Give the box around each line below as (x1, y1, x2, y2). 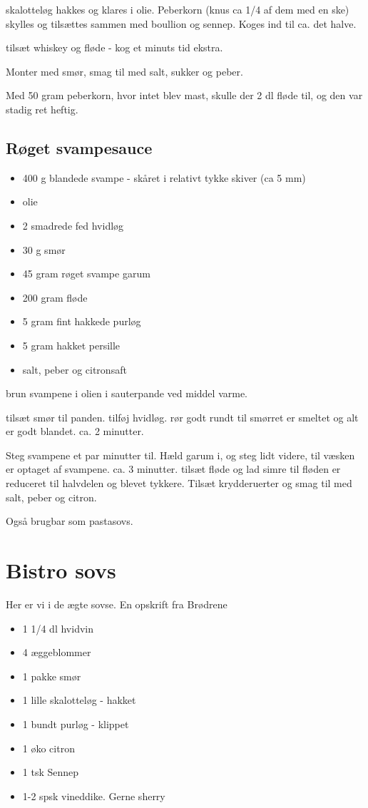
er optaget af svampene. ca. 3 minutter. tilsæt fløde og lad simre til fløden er (6, 461, 341, 476)
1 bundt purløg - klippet (22, 716, 129, 731)
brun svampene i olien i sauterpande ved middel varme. (6, 386, 247, 401)
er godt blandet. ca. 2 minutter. (6, 424, 144, 439)
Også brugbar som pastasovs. (6, 513, 133, 528)
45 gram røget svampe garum (22, 266, 150, 281)
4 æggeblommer (22, 645, 91, 660)
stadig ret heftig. (6, 101, 78, 116)
